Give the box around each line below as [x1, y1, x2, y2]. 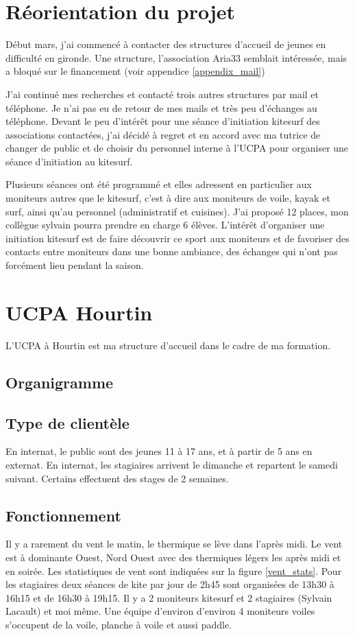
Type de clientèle [5, 412, 130, 433]
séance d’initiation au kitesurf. [5, 154, 133, 168]
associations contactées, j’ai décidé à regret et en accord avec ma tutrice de [5, 127, 321, 141]
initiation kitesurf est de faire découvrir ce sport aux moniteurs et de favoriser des [5, 231, 350, 245]
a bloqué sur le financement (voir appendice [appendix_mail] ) [5, 64, 265, 78]
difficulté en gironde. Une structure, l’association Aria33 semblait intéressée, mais [5, 50, 347, 64]
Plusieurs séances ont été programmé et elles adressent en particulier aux [5, 177, 312, 191]
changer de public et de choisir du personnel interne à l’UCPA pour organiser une [5, 141, 349, 155]
